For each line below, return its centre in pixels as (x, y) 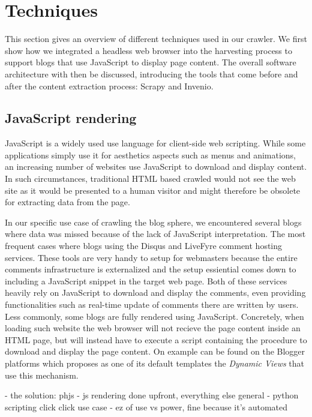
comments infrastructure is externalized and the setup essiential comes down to (151, 269)
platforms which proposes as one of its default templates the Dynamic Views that (155, 363)
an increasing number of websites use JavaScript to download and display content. (156, 166)
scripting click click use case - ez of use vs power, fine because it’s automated (146, 406)
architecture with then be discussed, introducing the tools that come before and (151, 73)
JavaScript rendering (71, 118)
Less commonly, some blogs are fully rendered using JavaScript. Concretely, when (154, 316)
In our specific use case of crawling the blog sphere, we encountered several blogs (153, 222)
